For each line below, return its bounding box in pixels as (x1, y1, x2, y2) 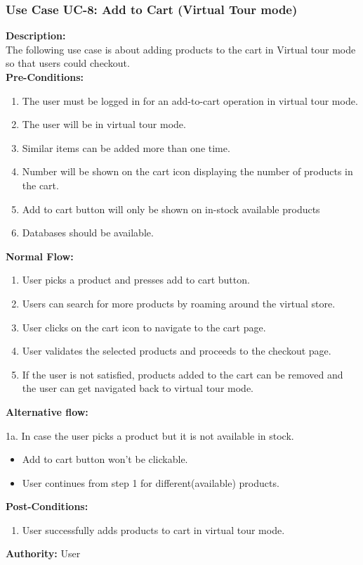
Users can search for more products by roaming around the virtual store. (22, 296, 336, 310)
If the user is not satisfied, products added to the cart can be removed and (22, 367, 343, 381)
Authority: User (6, 546, 81, 561)
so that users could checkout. (6, 56, 130, 70)
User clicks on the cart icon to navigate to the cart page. (22, 319, 266, 334)
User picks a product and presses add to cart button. (22, 272, 250, 287)
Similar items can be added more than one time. (22, 140, 230, 155)
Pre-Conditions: (6, 70, 84, 84)
